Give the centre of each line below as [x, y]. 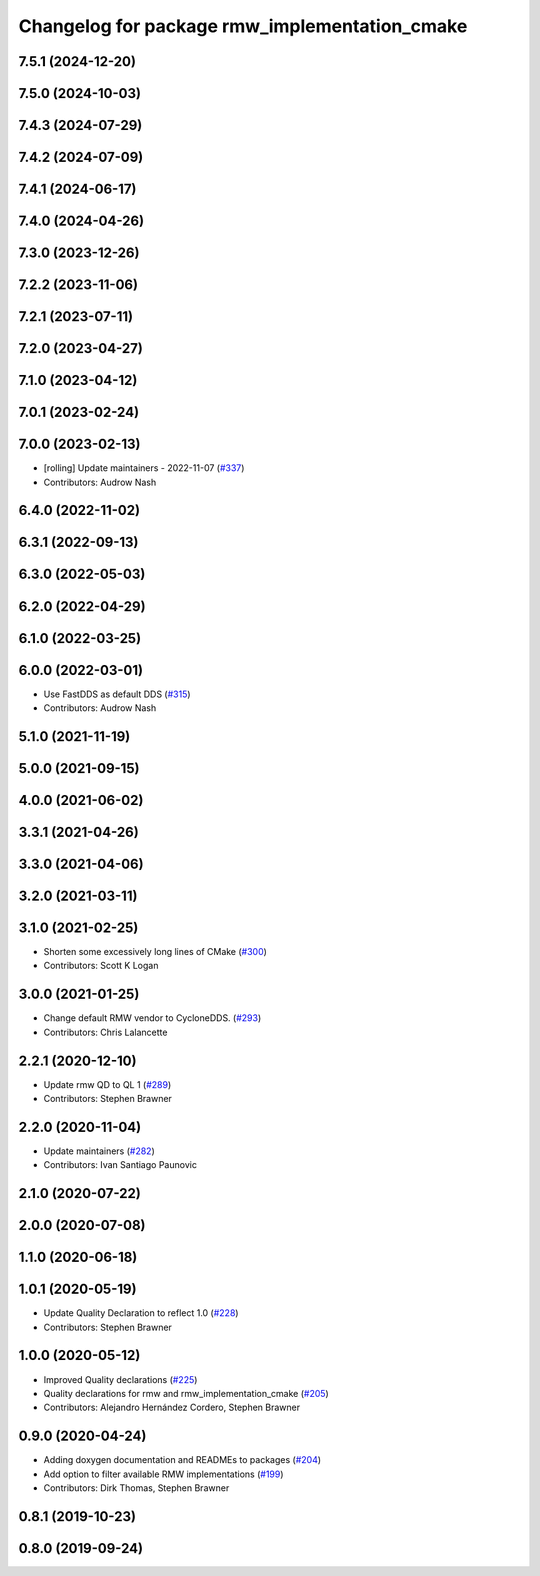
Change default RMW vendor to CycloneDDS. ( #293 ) [152, 1018]
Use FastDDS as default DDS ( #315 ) [117, 694]
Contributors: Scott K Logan [101, 966]
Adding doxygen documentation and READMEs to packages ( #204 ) [182, 1460]
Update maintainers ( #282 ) [99, 1151]
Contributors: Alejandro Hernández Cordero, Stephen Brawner [171, 1407]
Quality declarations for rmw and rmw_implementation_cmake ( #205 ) [186, 1393]
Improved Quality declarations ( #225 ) [120, 1379]
